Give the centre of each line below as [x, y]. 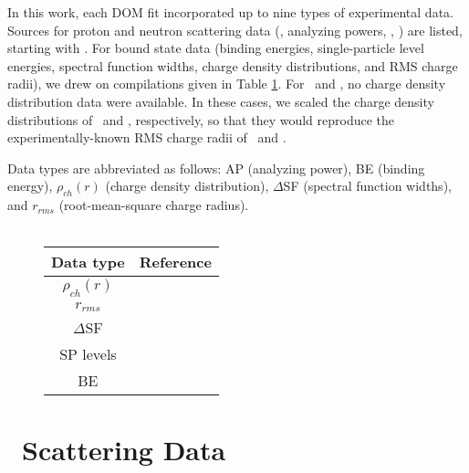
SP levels [88, 354]
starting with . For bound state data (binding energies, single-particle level [216, 48]
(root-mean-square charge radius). [154, 205]
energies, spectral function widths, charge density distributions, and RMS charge [233, 65]
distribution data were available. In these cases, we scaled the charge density [221, 101]
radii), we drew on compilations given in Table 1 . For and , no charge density [227, 84]
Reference [175, 262]
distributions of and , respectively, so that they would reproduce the [201, 119]
